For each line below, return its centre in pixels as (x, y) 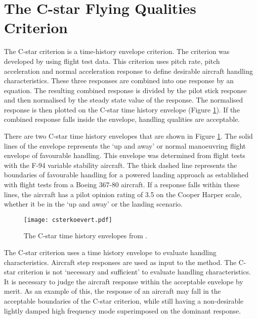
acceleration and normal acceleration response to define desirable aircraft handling (128, 71)
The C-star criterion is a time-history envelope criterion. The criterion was (117, 51)
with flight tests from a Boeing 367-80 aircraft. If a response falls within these (122, 185)
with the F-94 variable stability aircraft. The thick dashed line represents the (121, 165)
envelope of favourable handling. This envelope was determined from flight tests (125, 155)
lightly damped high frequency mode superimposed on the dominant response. (123, 310)
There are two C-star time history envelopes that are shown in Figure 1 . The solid (128, 136)
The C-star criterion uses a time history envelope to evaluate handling (110, 252)
